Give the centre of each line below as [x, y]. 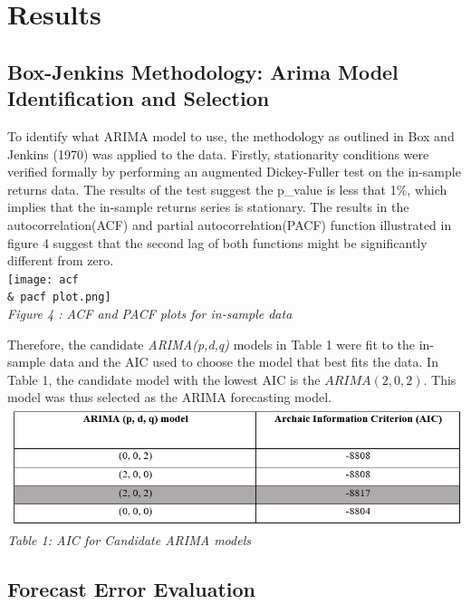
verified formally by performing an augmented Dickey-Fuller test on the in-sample [234, 172]
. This [440, 379]
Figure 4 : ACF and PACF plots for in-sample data [150, 314]
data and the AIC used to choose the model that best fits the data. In [244, 362]
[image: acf [43, 279]
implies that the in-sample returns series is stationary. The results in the [208, 207]
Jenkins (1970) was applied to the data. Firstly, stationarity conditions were [218, 153]
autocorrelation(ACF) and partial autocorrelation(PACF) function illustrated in [230, 224]
